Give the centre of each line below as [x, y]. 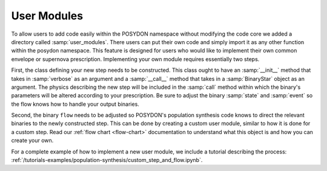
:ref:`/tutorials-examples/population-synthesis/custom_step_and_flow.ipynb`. [107, 160]
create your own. [32, 140]
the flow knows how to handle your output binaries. [75, 104]
